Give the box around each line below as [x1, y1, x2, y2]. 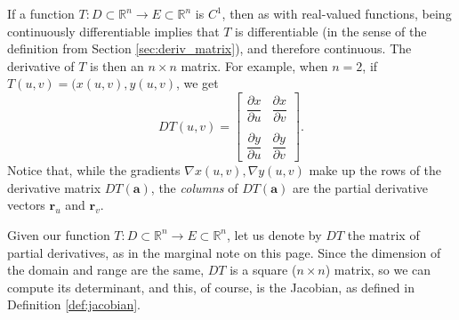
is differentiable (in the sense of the [235, 21, 427, 40]
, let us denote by [227, 225, 322, 244]
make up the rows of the [309, 161, 442, 180]
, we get [175, 74, 219, 92]
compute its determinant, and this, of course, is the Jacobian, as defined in [7, 277, 415, 296]
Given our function [7, 225, 110, 244]
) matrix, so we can [325, 260, 431, 279]
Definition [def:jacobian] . [7, 295, 141, 314]
